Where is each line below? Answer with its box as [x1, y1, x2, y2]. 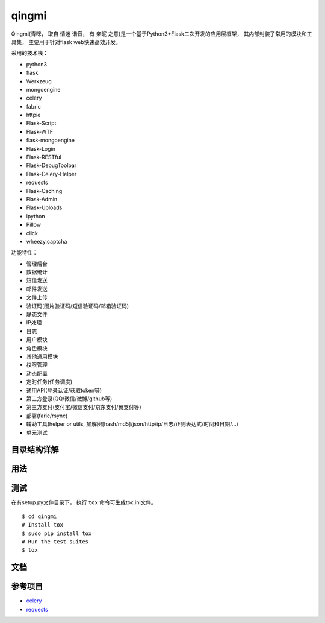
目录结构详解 [11, 444, 59, 455]
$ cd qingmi [22, 513, 57, 520]
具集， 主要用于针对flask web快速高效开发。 [11, 38, 122, 45]
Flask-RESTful [26, 154, 61, 161]
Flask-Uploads [26, 204, 63, 211]
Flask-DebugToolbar [26, 162, 77, 169]
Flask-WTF [26, 128, 54, 135]
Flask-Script [26, 119, 57, 127]
